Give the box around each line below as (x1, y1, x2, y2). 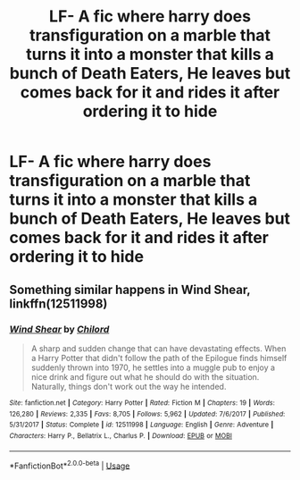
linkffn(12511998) (9, 296, 108, 311)
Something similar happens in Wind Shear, (9, 282, 251, 297)
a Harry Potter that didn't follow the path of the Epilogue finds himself (30, 352, 287, 363)
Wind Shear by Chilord (9, 323, 110, 335)
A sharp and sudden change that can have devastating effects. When (30, 342, 287, 354)
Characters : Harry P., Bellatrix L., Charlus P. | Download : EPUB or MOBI (9, 431, 232, 440)
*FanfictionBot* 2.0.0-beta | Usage (9, 459, 130, 471)
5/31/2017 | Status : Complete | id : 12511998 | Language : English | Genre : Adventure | (9, 420, 274, 430)
